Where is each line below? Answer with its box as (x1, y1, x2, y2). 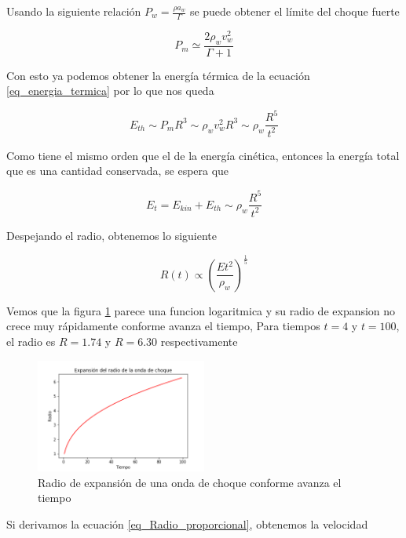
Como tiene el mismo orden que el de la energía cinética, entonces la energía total (6, 147, 400, 163)
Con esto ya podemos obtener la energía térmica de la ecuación (6, 67, 310, 83)
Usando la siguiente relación (6, 3, 141, 19)
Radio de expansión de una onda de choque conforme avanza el (38, 474, 342, 490)
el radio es (6, 333, 56, 350)
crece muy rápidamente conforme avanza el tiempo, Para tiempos (6, 318, 320, 334)
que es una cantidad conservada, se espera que (6, 162, 229, 179)
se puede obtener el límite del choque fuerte (189, 3, 400, 19)
